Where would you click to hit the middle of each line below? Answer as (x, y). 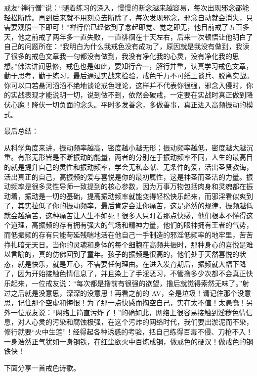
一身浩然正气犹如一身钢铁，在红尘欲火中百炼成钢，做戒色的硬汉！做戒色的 (125, 341)
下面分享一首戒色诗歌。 (42, 367)
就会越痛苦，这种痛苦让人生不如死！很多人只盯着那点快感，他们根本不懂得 (125, 215)
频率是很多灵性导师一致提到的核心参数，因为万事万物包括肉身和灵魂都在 (128, 186)
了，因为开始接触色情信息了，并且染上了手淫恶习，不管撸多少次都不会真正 (125, 273)
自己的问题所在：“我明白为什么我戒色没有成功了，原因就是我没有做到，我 (123, 46)
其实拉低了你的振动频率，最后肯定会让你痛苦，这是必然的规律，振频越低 (135, 206)
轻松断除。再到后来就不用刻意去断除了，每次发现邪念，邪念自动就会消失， (125, 17)
